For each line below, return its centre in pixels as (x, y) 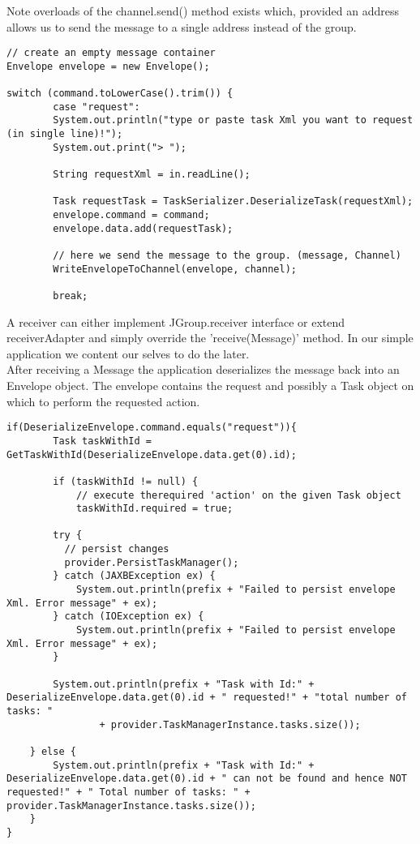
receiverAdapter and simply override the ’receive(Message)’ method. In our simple (210, 338)
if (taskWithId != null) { (126, 481)
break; (71, 296)
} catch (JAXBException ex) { (134, 576)
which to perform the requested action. (103, 401)
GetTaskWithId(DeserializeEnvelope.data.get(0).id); (152, 454)
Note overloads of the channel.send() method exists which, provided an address (203, 11)
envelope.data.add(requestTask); (143, 228)
